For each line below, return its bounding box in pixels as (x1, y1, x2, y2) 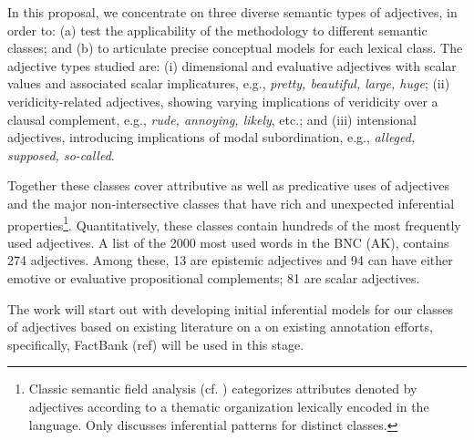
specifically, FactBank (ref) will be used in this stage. (7, 334, 304, 353)
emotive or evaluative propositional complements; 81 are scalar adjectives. (7, 268, 420, 287)
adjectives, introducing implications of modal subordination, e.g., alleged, (7, 128, 416, 147)
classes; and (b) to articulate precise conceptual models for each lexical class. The (7, 38, 463, 57)
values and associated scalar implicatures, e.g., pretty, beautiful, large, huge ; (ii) (7, 74, 450, 93)
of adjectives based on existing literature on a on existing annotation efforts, (7, 317, 433, 336)
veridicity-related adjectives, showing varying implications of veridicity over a (7, 91, 438, 110)
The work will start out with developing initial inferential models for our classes (7, 299, 454, 318)
